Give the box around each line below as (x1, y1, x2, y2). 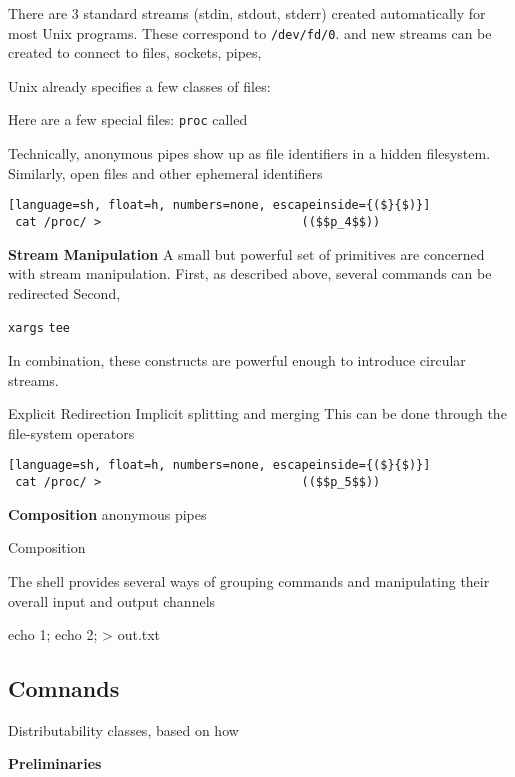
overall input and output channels (8, 590, 216, 611)
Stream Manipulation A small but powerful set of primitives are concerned (8, 243, 485, 264)
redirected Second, (8, 282, 121, 303)
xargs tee (8, 321, 70, 336)
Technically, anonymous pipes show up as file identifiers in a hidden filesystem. (8, 143, 491, 164)
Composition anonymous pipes (8, 503, 207, 524)
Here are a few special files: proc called (8, 109, 248, 130)
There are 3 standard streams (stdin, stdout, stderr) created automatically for (8, 3, 486, 23)
